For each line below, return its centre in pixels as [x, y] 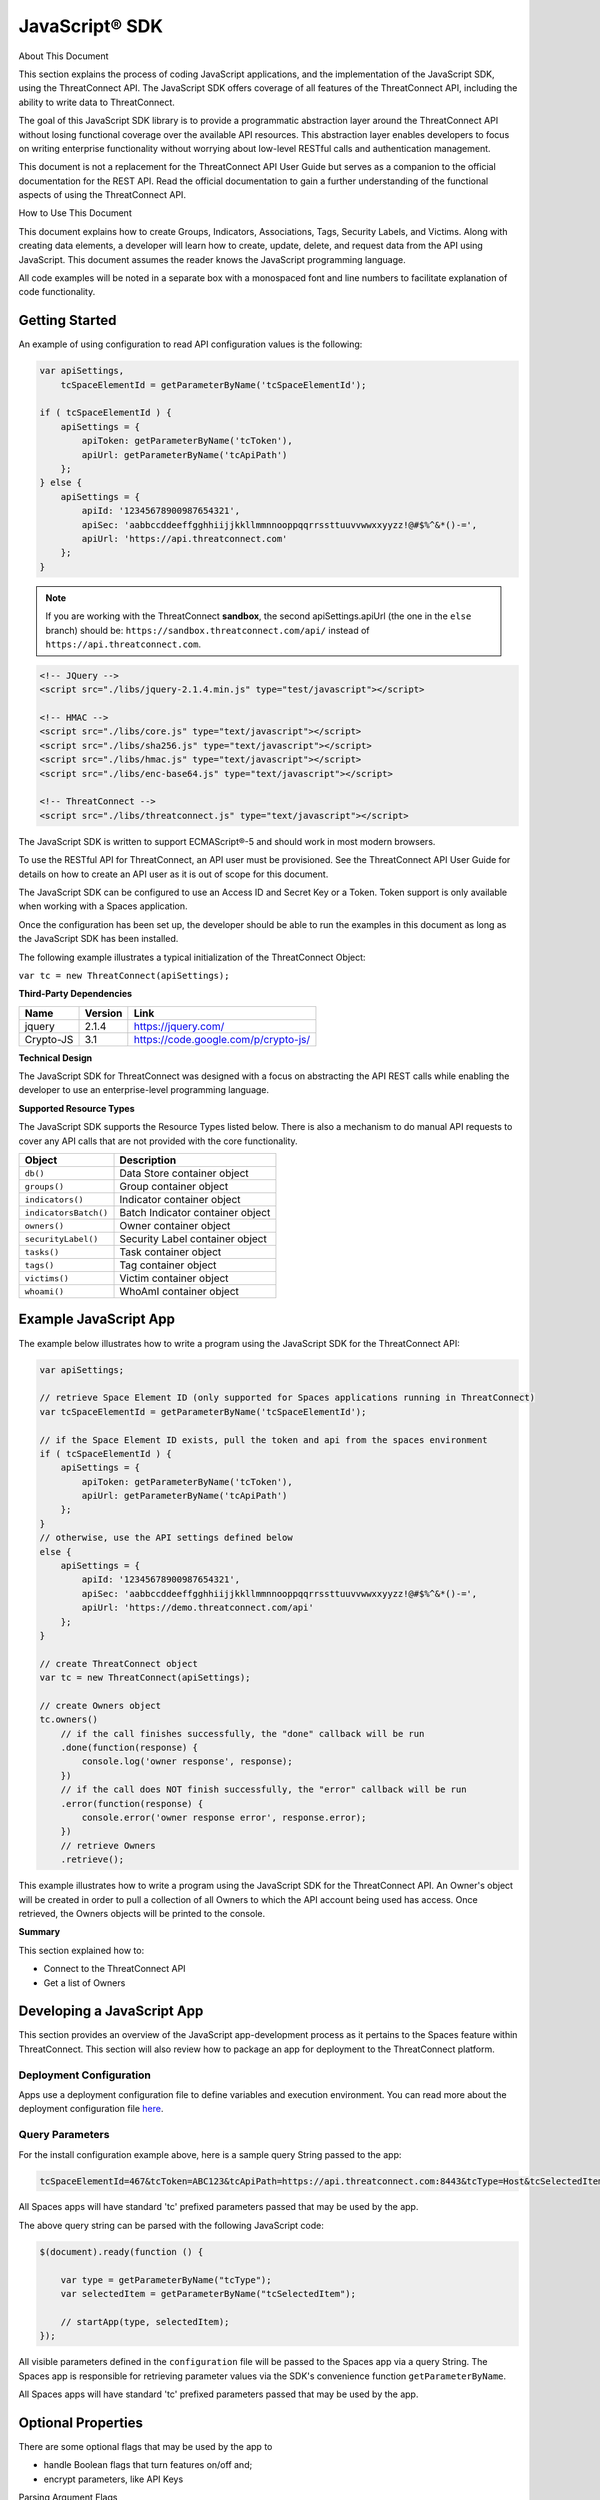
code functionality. [57, 292]
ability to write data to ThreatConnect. [96, 102]
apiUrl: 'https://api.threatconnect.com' [184, 538]
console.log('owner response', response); [187, 1761]
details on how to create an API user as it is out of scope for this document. [173, 874]
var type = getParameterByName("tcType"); [166, 2279]
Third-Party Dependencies [75, 994]
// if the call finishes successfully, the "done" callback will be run [242, 1733]
